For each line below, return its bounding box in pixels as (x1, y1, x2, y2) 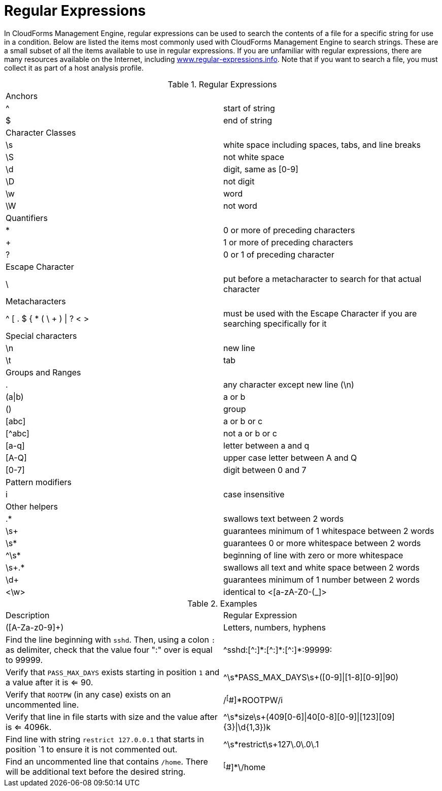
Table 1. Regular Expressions (167, 79, 277, 89)
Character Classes (6, 127, 76, 138)
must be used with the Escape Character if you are (223, 308, 417, 319)
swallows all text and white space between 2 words (223, 562, 420, 573)
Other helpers (6, 501, 58, 512)
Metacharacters (6, 296, 66, 306)
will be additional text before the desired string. (6, 766, 186, 777)
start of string (223, 103, 275, 113)
